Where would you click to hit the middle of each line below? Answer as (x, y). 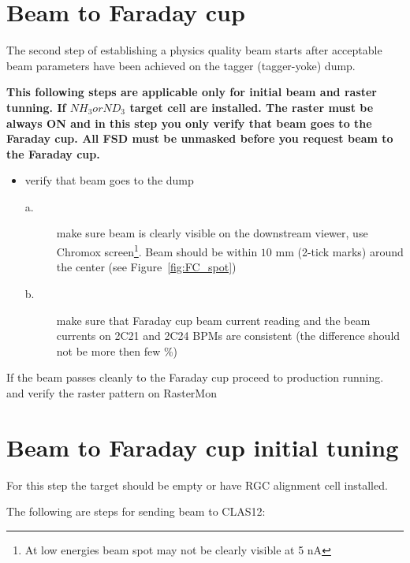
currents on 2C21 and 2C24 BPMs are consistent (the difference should (228, 336)
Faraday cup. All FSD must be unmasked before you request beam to (200, 138)
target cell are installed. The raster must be (252, 107)
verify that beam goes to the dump (109, 180)
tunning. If (36, 107)
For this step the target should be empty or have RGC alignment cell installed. (197, 485)
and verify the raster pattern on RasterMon (112, 392)
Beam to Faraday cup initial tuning (203, 447)
